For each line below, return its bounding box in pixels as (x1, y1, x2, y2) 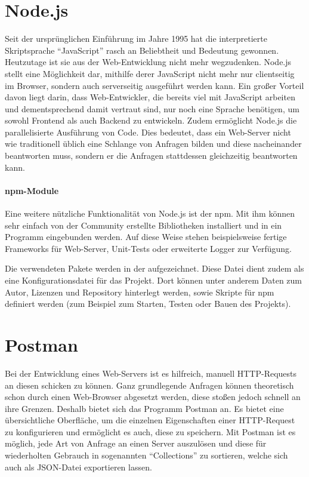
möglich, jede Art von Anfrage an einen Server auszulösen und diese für (5, 437, 267, 450)
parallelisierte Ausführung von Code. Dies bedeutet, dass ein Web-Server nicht (5, 125, 291, 138)
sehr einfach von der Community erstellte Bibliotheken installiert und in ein (5, 219, 282, 231)
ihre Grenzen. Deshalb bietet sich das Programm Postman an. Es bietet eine (5, 402, 284, 414)
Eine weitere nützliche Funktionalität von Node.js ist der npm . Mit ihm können (5, 207, 295, 220)
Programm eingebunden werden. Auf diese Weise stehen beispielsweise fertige (5, 230, 287, 243)
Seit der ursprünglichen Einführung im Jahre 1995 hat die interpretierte (5, 32, 267, 45)
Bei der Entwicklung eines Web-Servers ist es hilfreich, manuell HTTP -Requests (5, 367, 297, 379)
